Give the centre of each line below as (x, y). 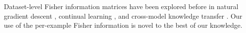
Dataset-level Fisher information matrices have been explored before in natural (121, 6)
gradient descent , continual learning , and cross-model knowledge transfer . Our (123, 16)
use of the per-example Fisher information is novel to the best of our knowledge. (123, 25)
